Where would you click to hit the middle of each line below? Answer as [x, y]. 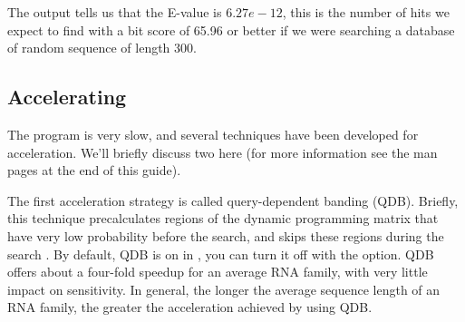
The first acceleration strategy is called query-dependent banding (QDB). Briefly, [233, 200]
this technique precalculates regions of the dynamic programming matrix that [223, 218]
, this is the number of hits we [366, 12]
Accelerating [67, 97]
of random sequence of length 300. [102, 48]
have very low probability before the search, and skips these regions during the [226, 235]
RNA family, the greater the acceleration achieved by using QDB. [190, 307]
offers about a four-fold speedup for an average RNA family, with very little [218, 272]
